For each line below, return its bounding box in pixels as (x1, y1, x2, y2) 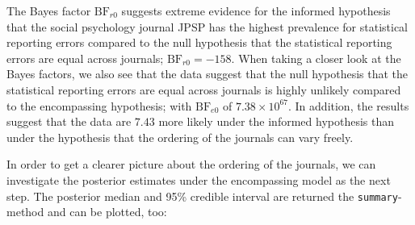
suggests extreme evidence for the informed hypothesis (121, 2, 391, 19)
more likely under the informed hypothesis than (158, 113, 394, 130)
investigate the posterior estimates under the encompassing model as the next (6, 171, 391, 188)
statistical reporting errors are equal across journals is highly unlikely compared (6, 81, 401, 98)
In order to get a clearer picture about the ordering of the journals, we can (6, 156, 376, 173)
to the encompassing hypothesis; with (6, 97, 192, 114)
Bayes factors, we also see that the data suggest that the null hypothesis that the (6, 65, 409, 82)
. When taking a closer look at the (231, 49, 401, 66)
